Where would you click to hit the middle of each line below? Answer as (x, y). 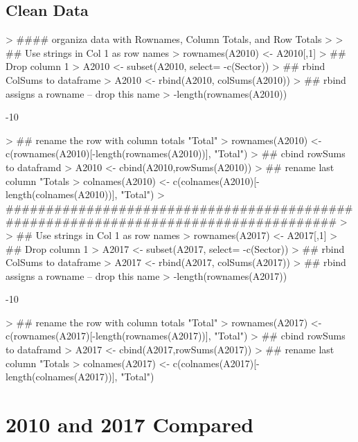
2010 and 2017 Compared (130, 424)
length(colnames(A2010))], (62, 194)
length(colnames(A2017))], (62, 377)
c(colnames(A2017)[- (216, 363)
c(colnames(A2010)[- (216, 180)
